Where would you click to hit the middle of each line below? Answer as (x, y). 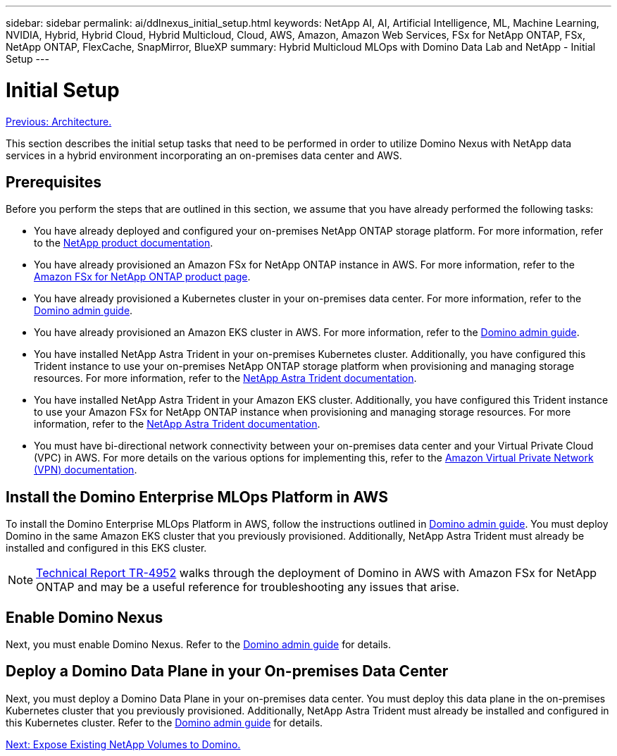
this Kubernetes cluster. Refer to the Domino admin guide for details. (164, 722)
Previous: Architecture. (59, 121)
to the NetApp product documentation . (124, 243)
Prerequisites (54, 182)
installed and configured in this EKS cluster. (106, 548)
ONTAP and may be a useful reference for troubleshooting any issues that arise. (248, 587)
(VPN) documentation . (86, 470)
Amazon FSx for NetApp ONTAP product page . (142, 277)
